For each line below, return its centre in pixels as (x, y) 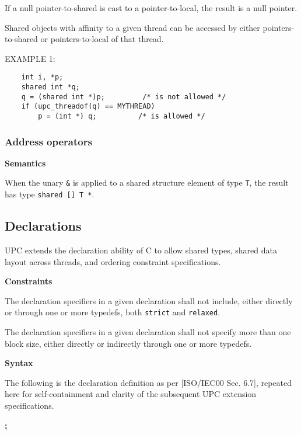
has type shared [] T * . (50, 194)
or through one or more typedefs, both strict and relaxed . (113, 312)
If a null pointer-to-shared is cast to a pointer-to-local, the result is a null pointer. (151, 8)
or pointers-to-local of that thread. (102, 39)
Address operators (48, 141)
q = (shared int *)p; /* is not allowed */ (124, 97)
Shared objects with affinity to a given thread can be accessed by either (132, 27)
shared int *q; (50, 87)
